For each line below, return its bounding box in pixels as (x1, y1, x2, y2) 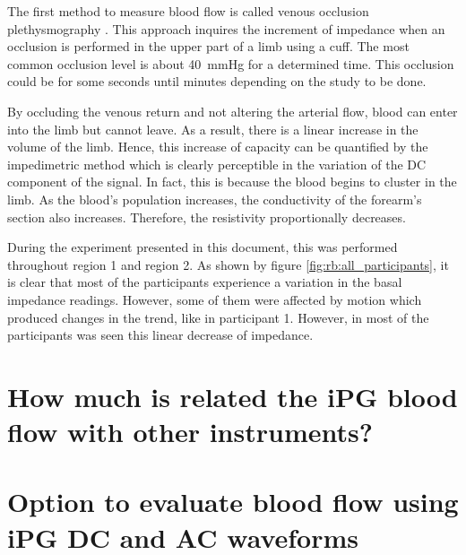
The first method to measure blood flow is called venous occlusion (7, 2, 369, 20)
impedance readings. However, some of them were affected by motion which (7, 290, 422, 308)
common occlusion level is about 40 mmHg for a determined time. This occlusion (7, 54, 454, 73)
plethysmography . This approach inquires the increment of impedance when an (7, 19, 445, 38)
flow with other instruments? (7, 413, 373, 450)
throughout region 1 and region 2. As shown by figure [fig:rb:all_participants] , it (7, 255, 449, 273)
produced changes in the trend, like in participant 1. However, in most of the (7, 308, 429, 326)
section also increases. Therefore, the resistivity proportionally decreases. (7, 207, 406, 226)
